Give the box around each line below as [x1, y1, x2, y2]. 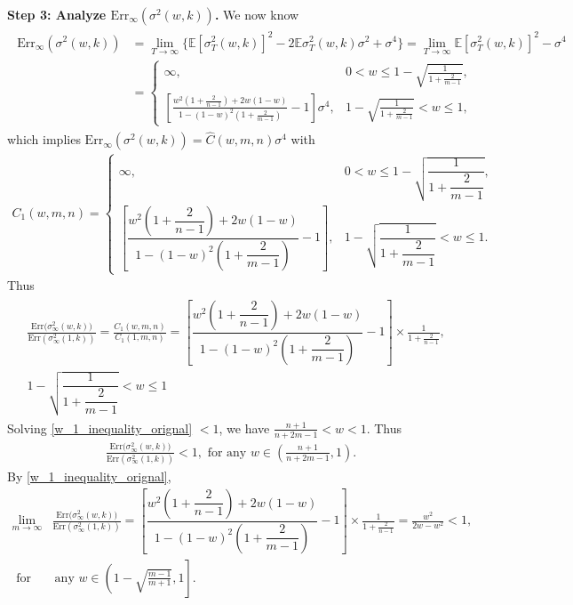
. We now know [214, 5, 299, 23]
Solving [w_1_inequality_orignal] [7, 418, 193, 437]
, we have [219, 418, 270, 437]
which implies [7, 130, 81, 149]
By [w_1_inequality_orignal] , [7, 467, 171, 486]
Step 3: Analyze [7, 5, 107, 23]
